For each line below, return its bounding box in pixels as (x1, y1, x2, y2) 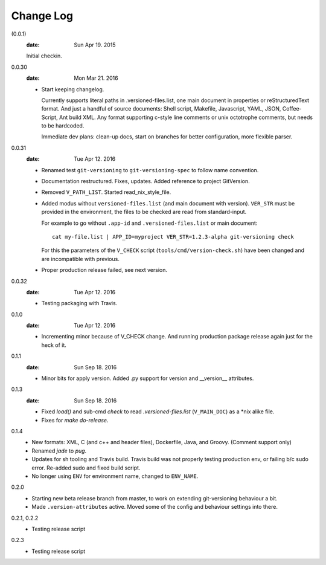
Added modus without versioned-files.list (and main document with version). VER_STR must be (41, 199, 295, 207)
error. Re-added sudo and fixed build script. (31, 464, 141, 471)
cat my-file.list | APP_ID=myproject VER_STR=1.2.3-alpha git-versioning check (52, 233, 294, 240)
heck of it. (41, 341, 66, 349)
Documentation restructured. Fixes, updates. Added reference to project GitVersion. (41, 178, 250, 185)
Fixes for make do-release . (41, 416, 109, 424)
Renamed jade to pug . (31, 447, 87, 454)
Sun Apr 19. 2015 (74, 41, 116, 48)
